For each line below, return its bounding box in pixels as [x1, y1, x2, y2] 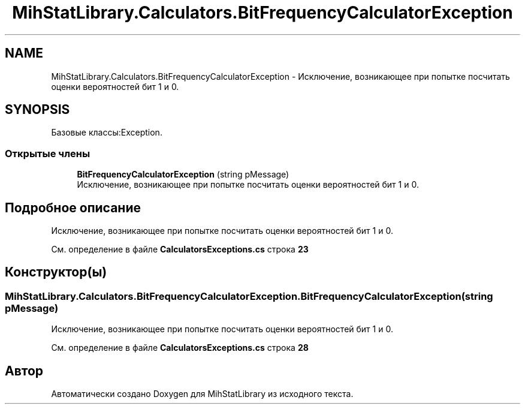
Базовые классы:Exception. [51, 127, 162, 138]
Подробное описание [5, 200, 141, 215]
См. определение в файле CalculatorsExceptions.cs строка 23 [51, 244, 309, 255]
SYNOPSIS [5, 102, 70, 118]
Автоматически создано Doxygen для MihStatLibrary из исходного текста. [51, 389, 354, 399]
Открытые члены [5, 147, 90, 160]
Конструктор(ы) [5, 264, 107, 280]
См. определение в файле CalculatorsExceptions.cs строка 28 [51, 342, 309, 353]
